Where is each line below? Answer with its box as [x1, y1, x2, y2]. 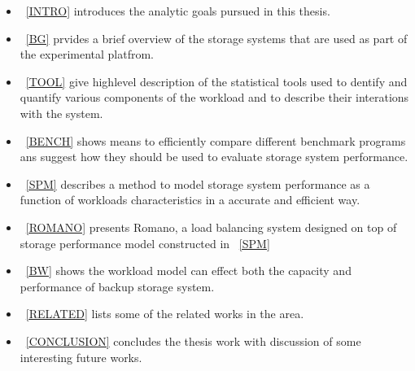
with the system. [20, 104, 103, 121]
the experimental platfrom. [20, 46, 155, 63]
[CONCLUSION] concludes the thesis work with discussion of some [25, 332, 361, 349]
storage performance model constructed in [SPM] [20, 234, 270, 251]
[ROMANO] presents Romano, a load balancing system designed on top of [25, 218, 397, 235]
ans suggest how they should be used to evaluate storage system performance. [20, 148, 408, 165]
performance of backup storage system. [20, 277, 215, 295]
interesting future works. [20, 348, 142, 365]
